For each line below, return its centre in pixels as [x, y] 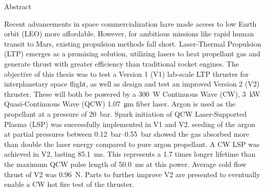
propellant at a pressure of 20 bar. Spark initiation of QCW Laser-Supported [126, 113]
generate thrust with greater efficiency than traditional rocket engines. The [122, 63]
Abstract [18, 6]
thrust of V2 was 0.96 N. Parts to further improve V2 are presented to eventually [132, 174]
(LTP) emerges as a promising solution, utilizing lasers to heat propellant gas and [132, 54]
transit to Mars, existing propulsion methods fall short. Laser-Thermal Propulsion [133, 43]
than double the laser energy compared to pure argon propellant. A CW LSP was [132, 144]
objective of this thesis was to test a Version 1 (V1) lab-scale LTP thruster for [127, 73]
